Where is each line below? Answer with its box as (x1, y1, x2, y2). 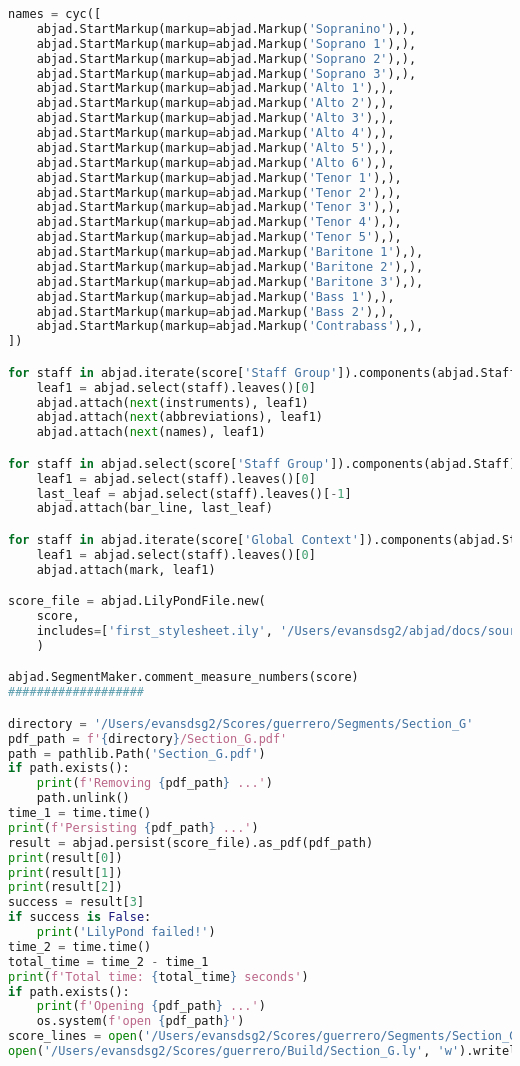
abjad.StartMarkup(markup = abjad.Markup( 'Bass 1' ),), (36, 289, 395, 304)
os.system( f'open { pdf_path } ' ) (36, 1014, 245, 1029)
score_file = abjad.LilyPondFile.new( (8, 594, 266, 609)
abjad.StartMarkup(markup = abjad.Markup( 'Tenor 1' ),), (36, 170, 402, 185)
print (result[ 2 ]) (8, 880, 123, 895)
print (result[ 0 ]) (8, 850, 123, 865)
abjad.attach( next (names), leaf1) (36, 425, 266, 440)
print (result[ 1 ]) (8, 865, 123, 880)
